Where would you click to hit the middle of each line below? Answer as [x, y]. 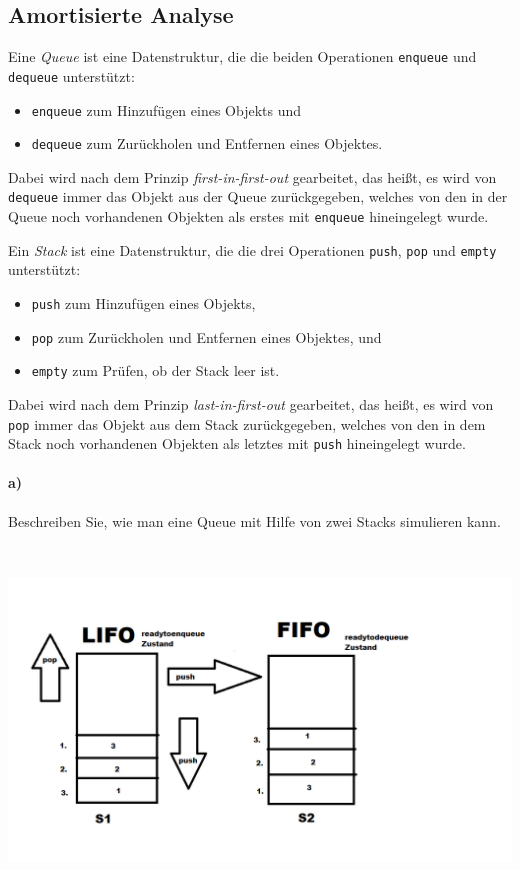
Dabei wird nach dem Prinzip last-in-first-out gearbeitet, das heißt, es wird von [251, 403]
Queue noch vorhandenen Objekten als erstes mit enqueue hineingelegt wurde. [248, 216]
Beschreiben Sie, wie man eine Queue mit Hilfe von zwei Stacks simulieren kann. [254, 520]
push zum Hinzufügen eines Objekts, [143, 302]
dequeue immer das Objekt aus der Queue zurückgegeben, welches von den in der [258, 196]
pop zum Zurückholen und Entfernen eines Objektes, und [206, 336]
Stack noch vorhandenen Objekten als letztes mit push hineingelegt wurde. [237, 443]
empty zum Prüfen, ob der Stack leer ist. [155, 370]
